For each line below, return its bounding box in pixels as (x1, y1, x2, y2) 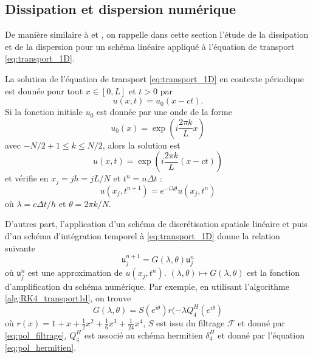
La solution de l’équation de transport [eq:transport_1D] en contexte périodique (5, 72, 304, 85)
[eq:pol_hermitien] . (5, 341, 77, 354)
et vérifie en (5, 172, 49, 184)
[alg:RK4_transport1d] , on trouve (5, 292, 131, 304)
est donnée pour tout (5, 84, 83, 97)
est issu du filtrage (156, 316, 225, 329)
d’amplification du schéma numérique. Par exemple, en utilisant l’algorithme (5, 279, 289, 292)
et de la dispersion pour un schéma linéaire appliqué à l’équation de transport (5, 40, 295, 52)
